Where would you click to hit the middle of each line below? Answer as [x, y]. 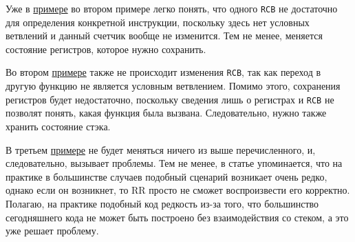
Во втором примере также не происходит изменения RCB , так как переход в [163, 72]
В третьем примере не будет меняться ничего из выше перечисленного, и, [161, 149]
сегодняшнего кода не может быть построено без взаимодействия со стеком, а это [177, 217]
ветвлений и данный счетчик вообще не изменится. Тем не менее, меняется [164, 36]
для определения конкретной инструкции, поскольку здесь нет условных [158, 22]
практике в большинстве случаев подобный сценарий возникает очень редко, [166, 176]
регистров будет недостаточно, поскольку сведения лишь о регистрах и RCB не [170, 99]
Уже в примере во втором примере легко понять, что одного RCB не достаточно [172, 8]
